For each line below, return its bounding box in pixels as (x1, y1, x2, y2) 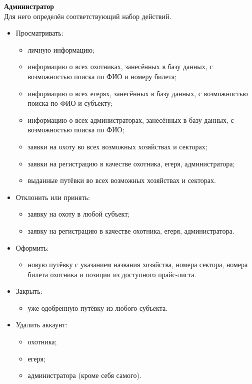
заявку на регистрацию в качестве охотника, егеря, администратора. (27, 225, 234, 236)
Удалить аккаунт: (15, 319, 67, 330)
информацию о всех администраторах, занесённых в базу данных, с (27, 114, 234, 125)
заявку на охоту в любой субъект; (27, 209, 130, 219)
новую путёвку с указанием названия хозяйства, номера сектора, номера (27, 259, 248, 270)
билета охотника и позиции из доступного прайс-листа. (27, 269, 196, 279)
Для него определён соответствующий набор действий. (4, 11, 171, 21)
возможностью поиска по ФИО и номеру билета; (27, 71, 177, 81)
